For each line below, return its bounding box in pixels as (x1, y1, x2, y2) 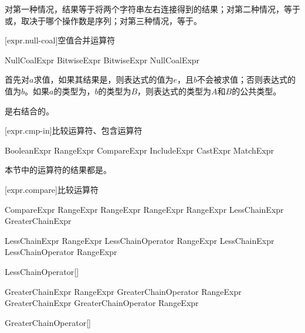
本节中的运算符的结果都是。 (5, 164, 111, 176)
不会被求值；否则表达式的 (196, 73, 296, 86)
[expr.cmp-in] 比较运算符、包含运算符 (5, 124, 143, 137)
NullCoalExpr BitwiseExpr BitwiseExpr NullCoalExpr (5, 53, 200, 66)
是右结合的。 (5, 104, 54, 117)
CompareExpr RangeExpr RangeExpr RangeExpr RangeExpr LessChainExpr (5, 203, 284, 215)
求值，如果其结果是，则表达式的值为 (33, 73, 174, 86)
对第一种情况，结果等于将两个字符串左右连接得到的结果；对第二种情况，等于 (5, 3, 300, 15)
